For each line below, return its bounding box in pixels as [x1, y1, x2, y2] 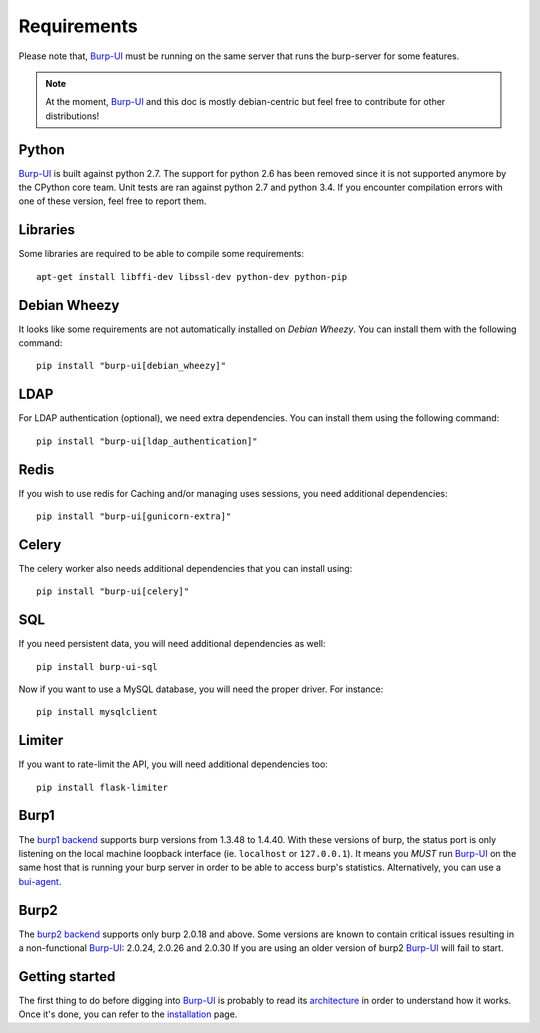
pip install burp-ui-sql [36, 661, 158, 672]
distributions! [45, 110, 100, 122]
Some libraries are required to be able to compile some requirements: [18, 248, 305, 260]
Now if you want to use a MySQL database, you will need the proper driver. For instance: [18, 683, 384, 695]
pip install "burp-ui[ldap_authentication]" [36, 435, 259, 447]
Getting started [18, 968, 116, 985]
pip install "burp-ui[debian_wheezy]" [36, 360, 227, 372]
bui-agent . [18, 875, 62, 887]
